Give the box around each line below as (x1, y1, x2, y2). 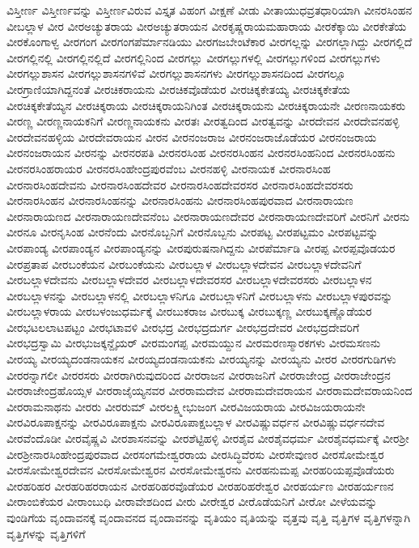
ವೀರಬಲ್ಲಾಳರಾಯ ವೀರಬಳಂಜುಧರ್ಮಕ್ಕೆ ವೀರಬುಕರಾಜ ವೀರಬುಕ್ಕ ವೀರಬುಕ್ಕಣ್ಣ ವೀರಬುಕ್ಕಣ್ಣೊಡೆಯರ (6, 303, 372, 320)
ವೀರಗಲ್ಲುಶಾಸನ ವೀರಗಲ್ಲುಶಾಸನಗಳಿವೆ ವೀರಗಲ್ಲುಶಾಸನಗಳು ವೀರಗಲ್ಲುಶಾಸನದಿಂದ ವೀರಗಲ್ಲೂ (6, 65, 346, 82)
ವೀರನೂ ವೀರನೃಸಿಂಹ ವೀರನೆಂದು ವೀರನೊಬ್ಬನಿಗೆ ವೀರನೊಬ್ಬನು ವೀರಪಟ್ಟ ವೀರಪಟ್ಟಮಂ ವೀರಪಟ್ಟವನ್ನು (6, 223, 379, 240)
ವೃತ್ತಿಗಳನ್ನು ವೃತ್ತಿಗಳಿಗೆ (6, 525, 86, 542)
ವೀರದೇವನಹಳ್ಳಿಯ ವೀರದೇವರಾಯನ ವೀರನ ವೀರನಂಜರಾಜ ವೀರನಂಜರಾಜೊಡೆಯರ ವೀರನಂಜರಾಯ (6, 128, 377, 145)
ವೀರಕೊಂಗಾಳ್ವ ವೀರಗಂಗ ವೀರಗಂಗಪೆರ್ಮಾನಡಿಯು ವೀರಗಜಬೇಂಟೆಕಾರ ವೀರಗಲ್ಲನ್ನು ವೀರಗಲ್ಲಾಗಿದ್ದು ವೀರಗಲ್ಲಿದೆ (6, 33, 413, 50)
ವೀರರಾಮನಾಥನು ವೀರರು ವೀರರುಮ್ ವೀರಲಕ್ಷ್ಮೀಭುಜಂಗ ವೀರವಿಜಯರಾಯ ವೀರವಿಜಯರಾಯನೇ (6, 397, 366, 414)
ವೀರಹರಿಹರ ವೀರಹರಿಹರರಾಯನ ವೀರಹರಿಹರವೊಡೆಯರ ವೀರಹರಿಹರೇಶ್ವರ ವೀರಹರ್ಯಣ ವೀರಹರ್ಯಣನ (6, 477, 394, 494)
